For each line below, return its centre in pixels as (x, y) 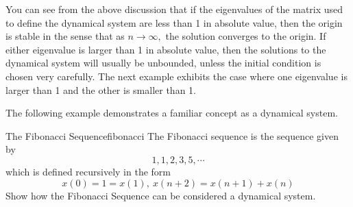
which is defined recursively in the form (88, 171)
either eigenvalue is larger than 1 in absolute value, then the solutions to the (166, 49)
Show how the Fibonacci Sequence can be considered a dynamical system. (161, 195)
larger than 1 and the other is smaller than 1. (101, 89)
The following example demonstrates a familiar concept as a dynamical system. (172, 113)
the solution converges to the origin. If (246, 36)
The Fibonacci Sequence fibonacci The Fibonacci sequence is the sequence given (172, 135)
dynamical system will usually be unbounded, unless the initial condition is (163, 63)
